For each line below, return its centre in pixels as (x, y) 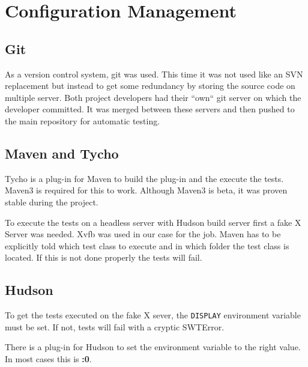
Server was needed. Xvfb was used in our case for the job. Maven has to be (143, 234)
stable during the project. (52, 202)
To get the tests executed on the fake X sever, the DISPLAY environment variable (153, 315)
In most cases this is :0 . (48, 358)
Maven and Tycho (62, 153)
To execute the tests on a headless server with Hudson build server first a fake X (153, 222)
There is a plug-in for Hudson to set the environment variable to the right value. (153, 347)
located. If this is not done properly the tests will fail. (104, 257)
